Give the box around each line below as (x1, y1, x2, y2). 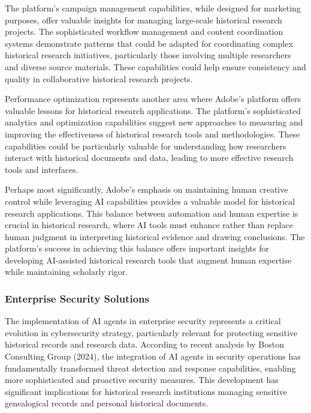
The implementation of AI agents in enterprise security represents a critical (5, 315, 281, 327)
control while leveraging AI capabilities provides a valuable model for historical (5, 194, 295, 207)
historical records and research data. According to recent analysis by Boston (5, 338, 285, 351)
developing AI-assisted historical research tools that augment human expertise (5, 253, 292, 266)
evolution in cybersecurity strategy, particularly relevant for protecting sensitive (5, 326, 298, 339)
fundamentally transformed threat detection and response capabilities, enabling (5, 361, 296, 374)
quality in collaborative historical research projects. (5, 72, 193, 85)
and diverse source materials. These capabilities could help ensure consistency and (5, 60, 306, 73)
